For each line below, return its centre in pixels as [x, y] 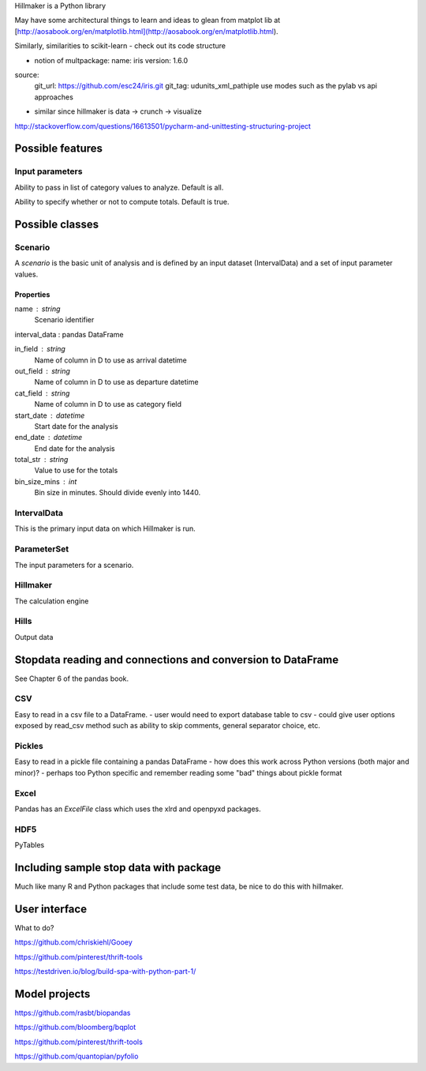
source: [27, 74]
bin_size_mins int [46, 481]
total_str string [41, 460]
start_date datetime [50, 415]
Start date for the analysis [76, 426]
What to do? [34, 927]
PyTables [30, 845]
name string [37, 309]
